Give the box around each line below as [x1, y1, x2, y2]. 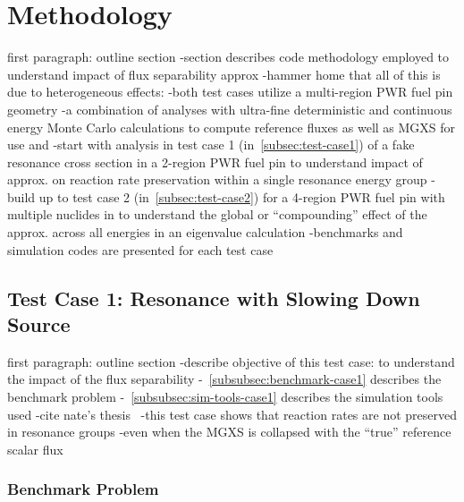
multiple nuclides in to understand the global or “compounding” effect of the [7, 205, 427, 224]
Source [7, 311, 71, 338]
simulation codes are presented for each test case [7, 240, 274, 259]
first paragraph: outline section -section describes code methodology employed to [7, 47, 450, 66]
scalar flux [7, 439, 63, 458]
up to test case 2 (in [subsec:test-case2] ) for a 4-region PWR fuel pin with [38, 187, 445, 206]
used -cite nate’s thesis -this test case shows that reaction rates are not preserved [7, 404, 458, 423]
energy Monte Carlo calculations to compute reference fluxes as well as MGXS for [7, 117, 456, 136]
